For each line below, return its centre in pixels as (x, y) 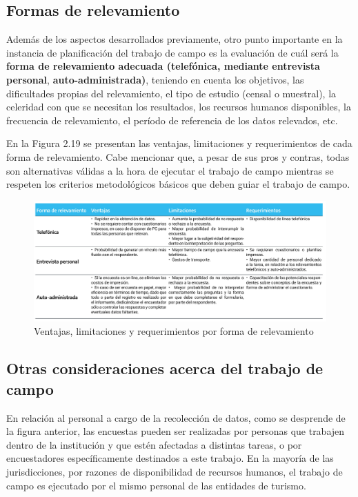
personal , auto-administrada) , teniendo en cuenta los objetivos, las (155, 79)
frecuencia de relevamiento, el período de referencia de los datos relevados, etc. (172, 120)
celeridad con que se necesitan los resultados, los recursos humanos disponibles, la (179, 107)
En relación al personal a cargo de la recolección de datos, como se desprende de (176, 417)
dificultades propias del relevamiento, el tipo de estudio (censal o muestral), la (171, 93)
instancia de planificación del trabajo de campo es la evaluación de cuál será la (172, 52)
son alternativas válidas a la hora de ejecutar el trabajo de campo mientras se (170, 170)
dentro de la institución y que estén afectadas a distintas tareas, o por (154, 444)
